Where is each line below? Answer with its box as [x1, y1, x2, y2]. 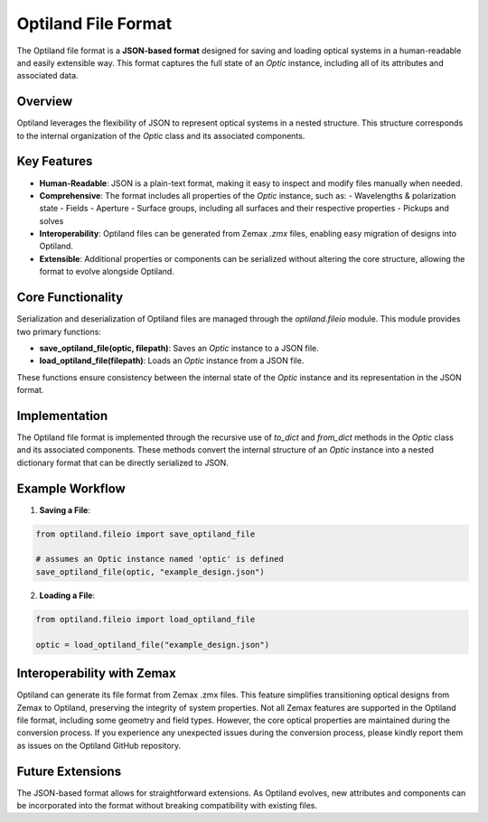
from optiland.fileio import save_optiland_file [35, 528, 256, 539]
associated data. [16, 70, 79, 81]
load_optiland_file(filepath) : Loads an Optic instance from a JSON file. [39, 355, 305, 366]
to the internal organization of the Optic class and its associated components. [16, 130, 305, 141]
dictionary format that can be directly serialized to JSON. [16, 457, 230, 468]
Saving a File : [39, 504, 90, 515]
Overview [16, 94, 73, 109]
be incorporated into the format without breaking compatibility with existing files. [16, 799, 318, 810]
